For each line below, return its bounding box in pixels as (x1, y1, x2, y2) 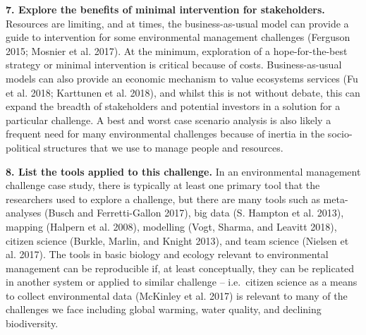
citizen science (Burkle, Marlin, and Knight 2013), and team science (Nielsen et (6, 233, 349, 248)
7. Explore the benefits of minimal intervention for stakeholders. (6, 2, 325, 16)
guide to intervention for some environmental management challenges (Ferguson (6, 30, 350, 44)
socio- (327, 126, 353, 141)
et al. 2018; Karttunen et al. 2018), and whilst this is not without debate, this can (6, 85, 360, 99)
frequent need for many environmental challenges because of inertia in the (6, 126, 325, 141)
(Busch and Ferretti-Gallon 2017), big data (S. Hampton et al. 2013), (44, 205, 344, 220)
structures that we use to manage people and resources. (44, 140, 283, 154)
